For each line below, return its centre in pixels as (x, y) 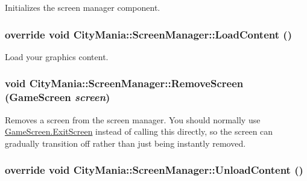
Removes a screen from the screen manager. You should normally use (133, 119)
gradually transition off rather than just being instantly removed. (125, 143)
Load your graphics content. (57, 56)
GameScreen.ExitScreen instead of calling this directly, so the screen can (139, 131)
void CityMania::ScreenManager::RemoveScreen (124, 83)
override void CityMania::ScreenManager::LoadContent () (148, 34)
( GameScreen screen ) (58, 97)
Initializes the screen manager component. (83, 7)
